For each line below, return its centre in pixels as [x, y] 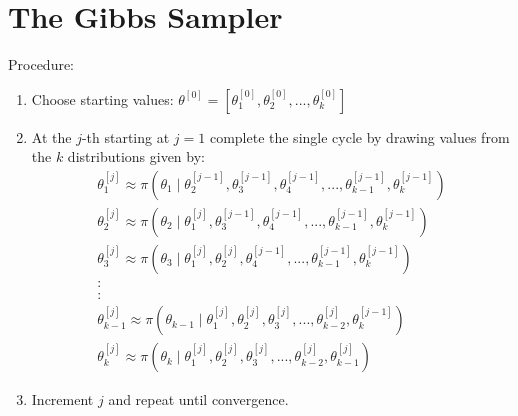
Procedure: [41, 64]
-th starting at [125, 136]
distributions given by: [136, 156]
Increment [62, 399]
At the [51, 136]
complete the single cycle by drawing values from [359, 136]
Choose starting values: [102, 98]
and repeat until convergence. [198, 399]
